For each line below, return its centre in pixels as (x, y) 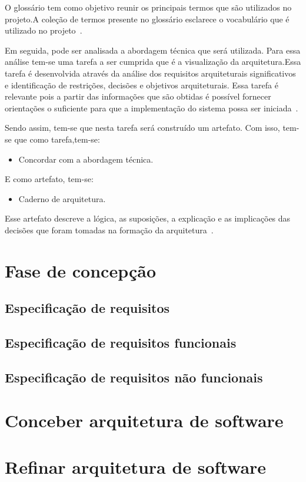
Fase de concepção (81, 270)
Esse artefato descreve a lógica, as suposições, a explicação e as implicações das (148, 218)
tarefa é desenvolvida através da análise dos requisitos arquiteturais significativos (150, 73)
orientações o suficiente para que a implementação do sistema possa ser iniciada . (152, 108)
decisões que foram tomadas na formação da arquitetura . (109, 230)
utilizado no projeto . (44, 30)
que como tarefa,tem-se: (57, 139)
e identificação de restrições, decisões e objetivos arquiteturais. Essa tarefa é (142, 85)
